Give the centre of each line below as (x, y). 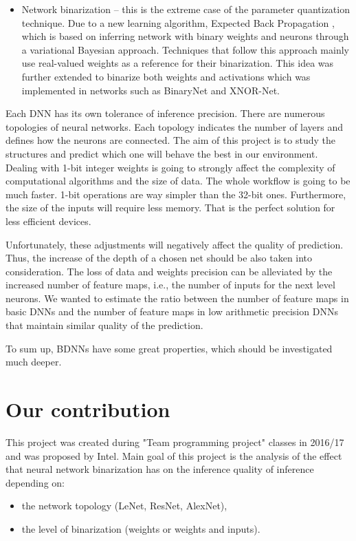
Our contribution (88, 409)
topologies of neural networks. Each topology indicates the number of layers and (175, 126)
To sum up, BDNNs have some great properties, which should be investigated (169, 348)
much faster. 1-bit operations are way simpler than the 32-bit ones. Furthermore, (176, 194)
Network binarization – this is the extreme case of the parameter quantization (186, 9)
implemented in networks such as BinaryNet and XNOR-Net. (151, 90)
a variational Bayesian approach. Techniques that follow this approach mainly (185, 49)
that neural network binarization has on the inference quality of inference (160, 469)
